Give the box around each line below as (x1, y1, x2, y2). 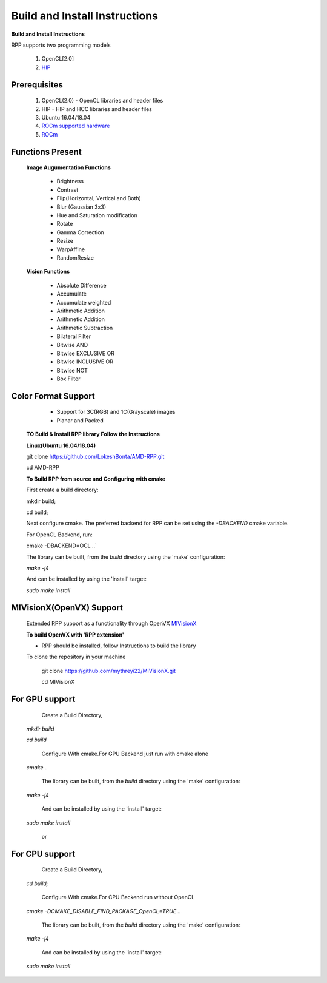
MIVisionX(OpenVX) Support (11, 603, 124, 613)
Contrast (56, 186, 79, 194)
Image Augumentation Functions (26, 164, 111, 171)
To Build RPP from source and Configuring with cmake (26, 475, 166, 482)
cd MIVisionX (41, 678, 75, 686)
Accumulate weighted (56, 299, 111, 306)
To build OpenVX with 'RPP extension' (26, 631, 124, 638)
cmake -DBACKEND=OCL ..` (26, 542, 97, 549)
